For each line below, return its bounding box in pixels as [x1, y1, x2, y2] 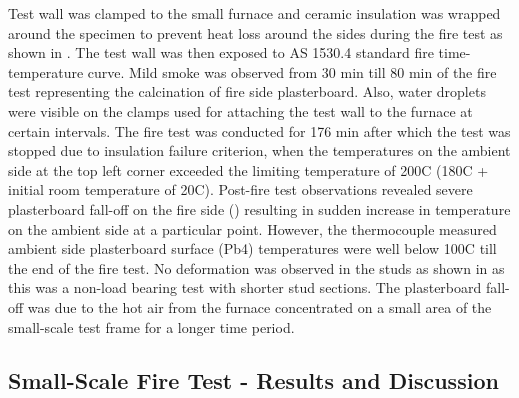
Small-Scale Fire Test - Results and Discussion [8, 365, 499, 396]
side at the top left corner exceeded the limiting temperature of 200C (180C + [8, 159, 489, 180]
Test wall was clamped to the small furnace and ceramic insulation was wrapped [8, 3, 501, 23]
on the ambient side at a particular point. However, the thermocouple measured [8, 218, 497, 239]
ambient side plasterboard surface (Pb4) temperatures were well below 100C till [8, 238, 497, 259]
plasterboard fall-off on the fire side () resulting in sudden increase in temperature [8, 198, 511, 219]
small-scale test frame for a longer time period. [8, 316, 295, 337]
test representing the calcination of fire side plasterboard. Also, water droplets [8, 81, 486, 102]
